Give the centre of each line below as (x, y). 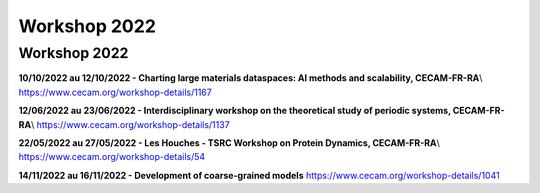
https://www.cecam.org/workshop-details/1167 (115, 92)
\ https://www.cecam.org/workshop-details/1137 (130, 124)
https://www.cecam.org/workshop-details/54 (112, 157)
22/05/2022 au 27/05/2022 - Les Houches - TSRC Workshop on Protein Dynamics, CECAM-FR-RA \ (229, 142)
